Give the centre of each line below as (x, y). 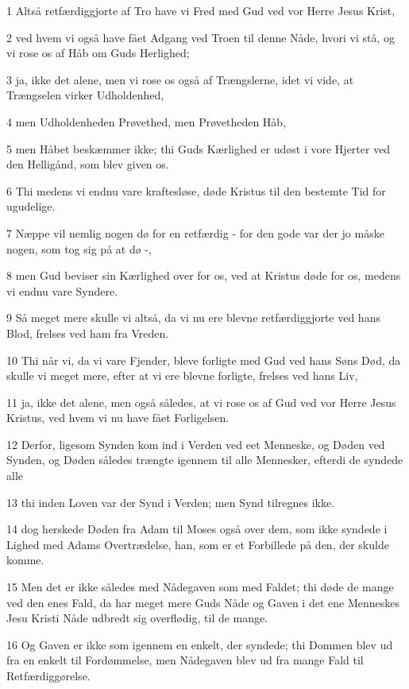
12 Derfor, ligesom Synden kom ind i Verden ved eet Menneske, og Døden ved (196, 444)
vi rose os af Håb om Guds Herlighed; (98, 53)
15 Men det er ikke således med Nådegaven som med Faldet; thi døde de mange (200, 587)
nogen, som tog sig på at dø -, (79, 248)
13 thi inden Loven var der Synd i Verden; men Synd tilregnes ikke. (171, 502)
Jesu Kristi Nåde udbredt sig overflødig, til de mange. (137, 618)
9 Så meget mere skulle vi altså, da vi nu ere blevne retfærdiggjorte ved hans (193, 317)
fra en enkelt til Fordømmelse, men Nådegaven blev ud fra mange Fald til (185, 660)
